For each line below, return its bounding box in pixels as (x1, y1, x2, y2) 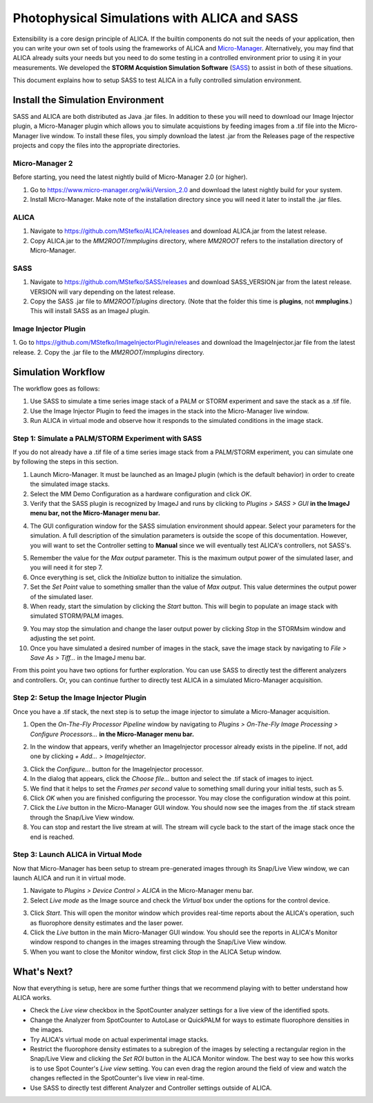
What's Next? (12, 965, 73, 977)
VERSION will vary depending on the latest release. (30, 287, 175, 296)
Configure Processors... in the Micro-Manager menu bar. (30, 730, 195, 738)
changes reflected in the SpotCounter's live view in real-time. (30, 1074, 205, 1082)
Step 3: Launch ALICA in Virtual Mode (12, 850, 142, 860)
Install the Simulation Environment (12, 94, 164, 106)
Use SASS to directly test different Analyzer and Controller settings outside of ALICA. (30, 1084, 272, 1092)
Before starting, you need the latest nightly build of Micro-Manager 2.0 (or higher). (12, 173, 248, 181)
